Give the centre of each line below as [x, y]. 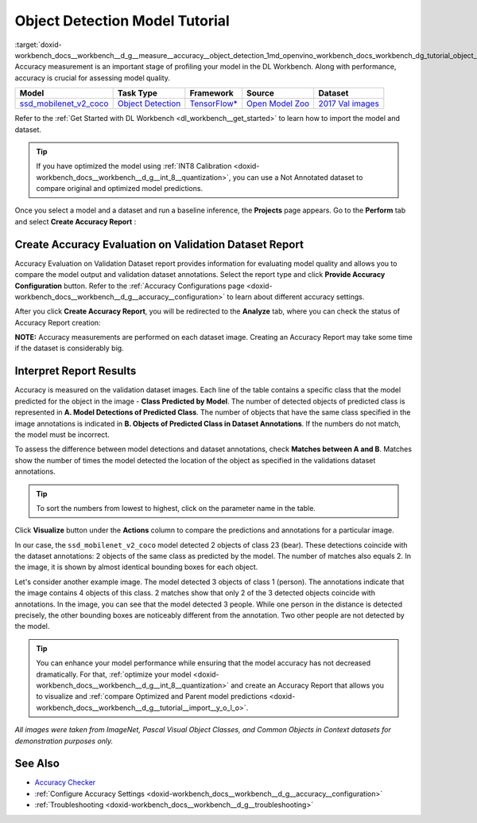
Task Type [138, 93]
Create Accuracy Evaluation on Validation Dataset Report [159, 244]
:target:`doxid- [39, 45]
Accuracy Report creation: [58, 322]
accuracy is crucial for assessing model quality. [93, 78]
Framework [211, 93]
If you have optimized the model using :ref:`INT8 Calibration [134, 166]
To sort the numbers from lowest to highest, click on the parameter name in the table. [176, 508]
